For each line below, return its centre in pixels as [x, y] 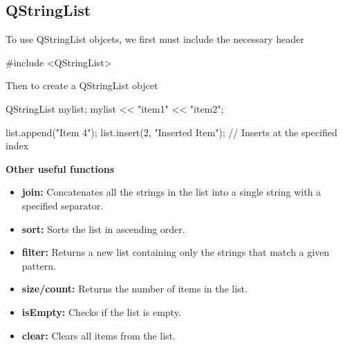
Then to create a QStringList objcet [82, 85]
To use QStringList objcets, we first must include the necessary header [155, 39]
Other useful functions [60, 168]
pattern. [39, 265]
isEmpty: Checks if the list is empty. [101, 311]
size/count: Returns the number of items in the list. [135, 289]
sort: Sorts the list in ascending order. [103, 229]
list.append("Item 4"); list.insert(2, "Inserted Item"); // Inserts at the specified [171, 132]
